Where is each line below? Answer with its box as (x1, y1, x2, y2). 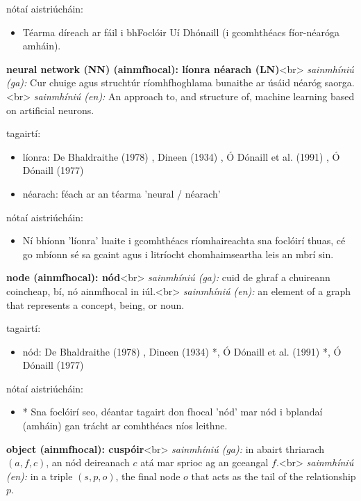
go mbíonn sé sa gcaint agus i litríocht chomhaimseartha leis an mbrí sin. (22, 246, 334, 261)
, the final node (115, 468, 180, 483)
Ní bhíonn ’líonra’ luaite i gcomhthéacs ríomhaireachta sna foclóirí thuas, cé (22, 233, 346, 248)
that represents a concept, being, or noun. (6, 297, 185, 312)
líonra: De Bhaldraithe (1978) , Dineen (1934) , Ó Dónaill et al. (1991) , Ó (22, 149, 340, 164)
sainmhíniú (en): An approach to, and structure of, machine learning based (33, 88, 355, 103)
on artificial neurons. (6, 102, 94, 117)
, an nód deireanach (46, 455, 130, 470)
